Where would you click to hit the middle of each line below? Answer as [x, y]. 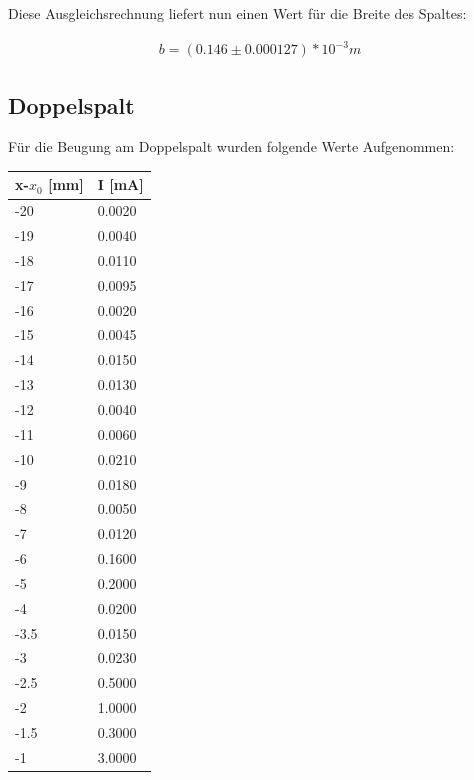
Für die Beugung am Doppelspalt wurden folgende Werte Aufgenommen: [231, 146]
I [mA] [120, 184]
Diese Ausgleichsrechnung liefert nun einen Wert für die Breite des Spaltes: [237, 13]
